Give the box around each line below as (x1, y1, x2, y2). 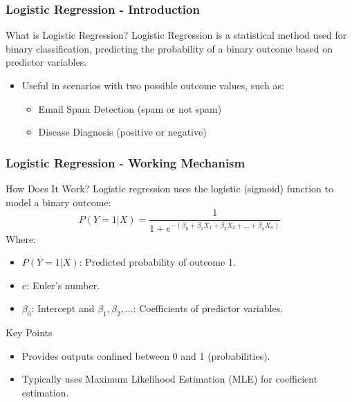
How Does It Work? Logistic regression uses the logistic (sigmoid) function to (6, 181, 333, 195)
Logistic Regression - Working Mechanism (6, 154, 246, 171)
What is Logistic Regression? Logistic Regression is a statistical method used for (6, 28, 347, 42)
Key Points (6, 325, 53, 340)
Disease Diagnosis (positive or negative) (38, 125, 207, 139)
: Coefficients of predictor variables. (133, 301, 284, 316)
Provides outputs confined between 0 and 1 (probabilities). (21, 348, 270, 363)
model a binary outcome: (6, 194, 111, 209)
